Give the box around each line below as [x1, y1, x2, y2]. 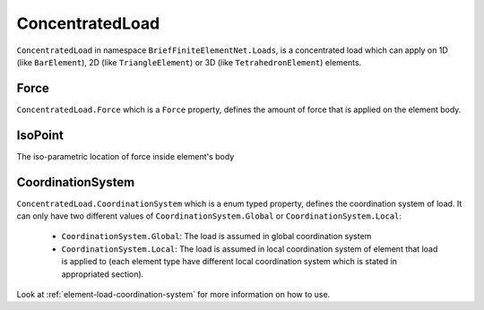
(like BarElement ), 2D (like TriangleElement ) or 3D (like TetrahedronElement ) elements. [16, 56, 362, 67]
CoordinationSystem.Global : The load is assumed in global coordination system [61, 231, 372, 242]
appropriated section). [61, 269, 144, 280]
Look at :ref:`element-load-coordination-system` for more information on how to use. [16, 289, 331, 299]
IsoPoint [16, 127, 65, 142]
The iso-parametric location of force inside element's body [16, 151, 235, 161]
